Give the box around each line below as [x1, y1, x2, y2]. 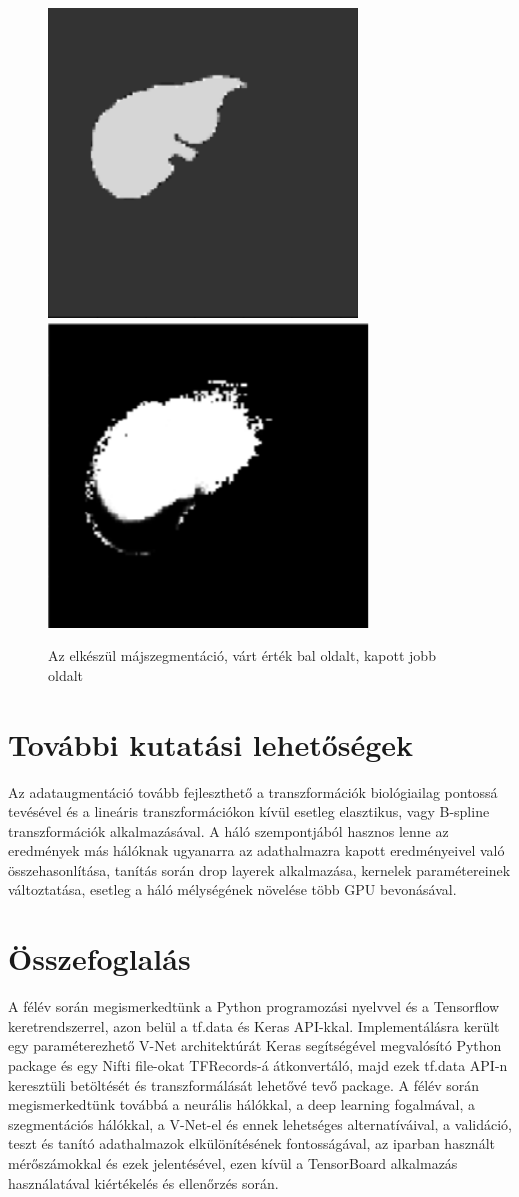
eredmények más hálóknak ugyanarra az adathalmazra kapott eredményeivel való [8, 840, 505, 861]
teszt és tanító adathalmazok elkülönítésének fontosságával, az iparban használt [8, 1133, 495, 1154]
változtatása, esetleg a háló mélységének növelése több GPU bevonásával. [8, 879, 457, 900]
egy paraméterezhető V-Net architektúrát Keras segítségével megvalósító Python [8, 1035, 502, 1056]
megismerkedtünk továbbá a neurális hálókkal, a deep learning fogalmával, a [8, 1094, 475, 1115]
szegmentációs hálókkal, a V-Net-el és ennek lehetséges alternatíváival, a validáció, [8, 1113, 512, 1134]
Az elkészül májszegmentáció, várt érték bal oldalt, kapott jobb [48, 645, 436, 666]
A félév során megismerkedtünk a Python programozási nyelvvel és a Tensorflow [8, 996, 500, 1017]
